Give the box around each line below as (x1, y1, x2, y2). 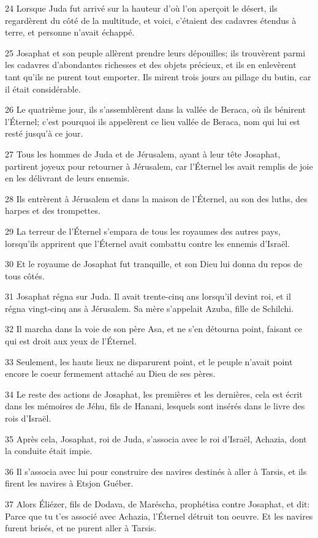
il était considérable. (5, 82, 81, 95)
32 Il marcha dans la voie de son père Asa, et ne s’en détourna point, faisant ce (5, 322, 303, 335)
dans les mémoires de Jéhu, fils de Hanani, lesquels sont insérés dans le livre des (5, 400, 305, 412)
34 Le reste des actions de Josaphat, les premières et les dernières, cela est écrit (5, 387, 303, 400)
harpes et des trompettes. (5, 204, 100, 217)
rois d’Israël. (5, 412, 51, 425)
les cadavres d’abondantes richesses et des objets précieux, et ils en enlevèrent (5, 58, 297, 71)
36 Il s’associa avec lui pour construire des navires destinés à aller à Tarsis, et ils (5, 464, 307, 477)
